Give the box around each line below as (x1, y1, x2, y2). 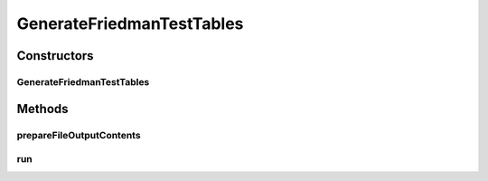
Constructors (16, 48, 94, 63)
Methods (16, 100, 69, 117)
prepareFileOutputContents (16, 129, 141, 141)
